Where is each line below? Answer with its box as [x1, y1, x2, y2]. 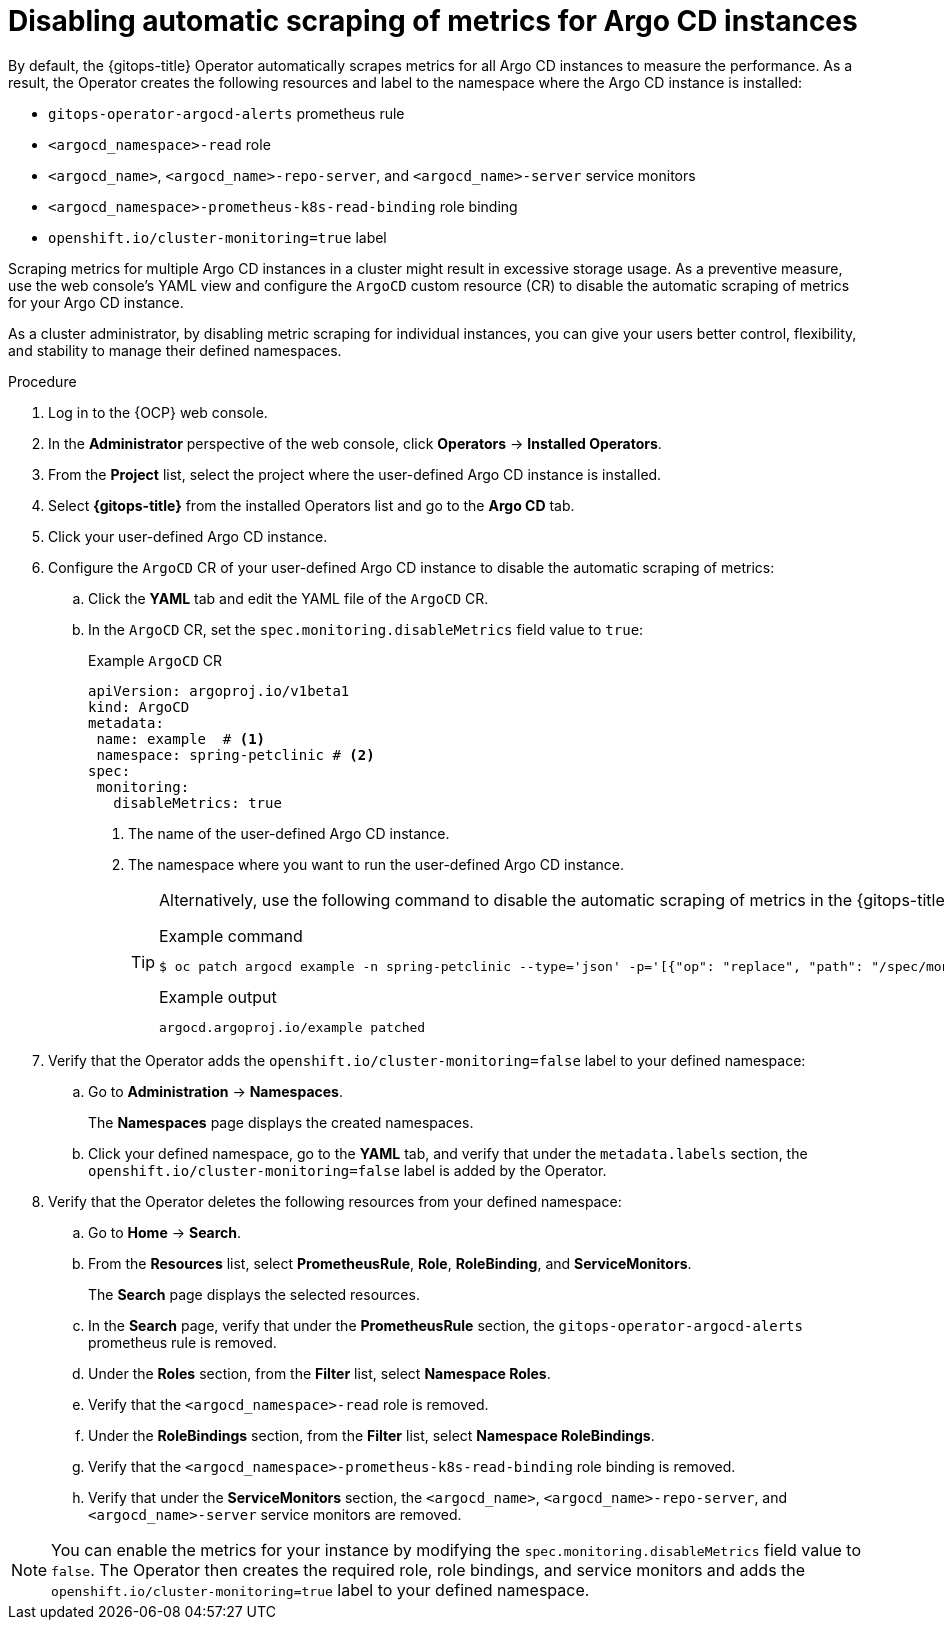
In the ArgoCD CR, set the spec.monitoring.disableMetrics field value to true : [88, 620, 644, 638]
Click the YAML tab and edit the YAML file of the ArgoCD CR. [88, 589, 489, 607]
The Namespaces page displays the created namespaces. [88, 1113, 474, 1131]
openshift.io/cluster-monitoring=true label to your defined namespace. [51, 1579, 590, 1600]
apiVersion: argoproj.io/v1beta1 [88, 682, 350, 699]
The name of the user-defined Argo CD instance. [128, 824, 450, 842]
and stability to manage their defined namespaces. [8, 341, 342, 359]
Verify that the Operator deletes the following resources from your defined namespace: [48, 1192, 622, 1210]
